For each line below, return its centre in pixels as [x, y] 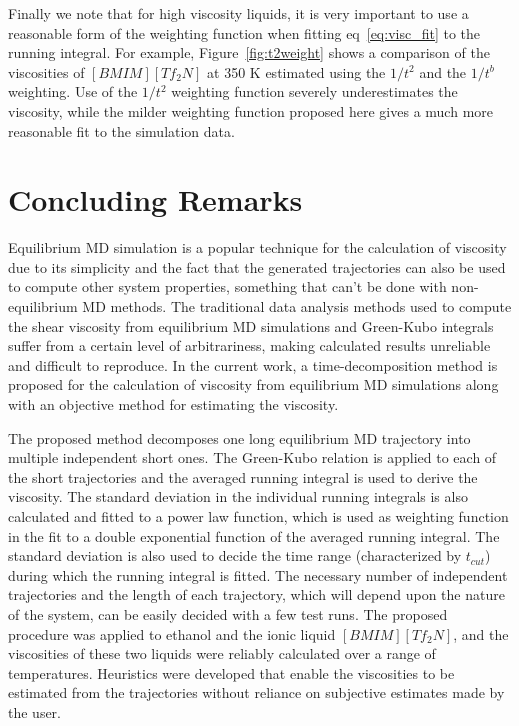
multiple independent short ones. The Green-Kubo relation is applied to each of [252, 457]
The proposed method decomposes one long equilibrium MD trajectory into [239, 437]
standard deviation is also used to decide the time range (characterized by [235, 555]
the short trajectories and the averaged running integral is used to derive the [243, 476]
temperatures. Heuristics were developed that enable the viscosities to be [231, 672]
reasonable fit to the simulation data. [121, 130]
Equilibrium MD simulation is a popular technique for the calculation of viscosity [257, 247]
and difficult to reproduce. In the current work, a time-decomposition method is [253, 364]
